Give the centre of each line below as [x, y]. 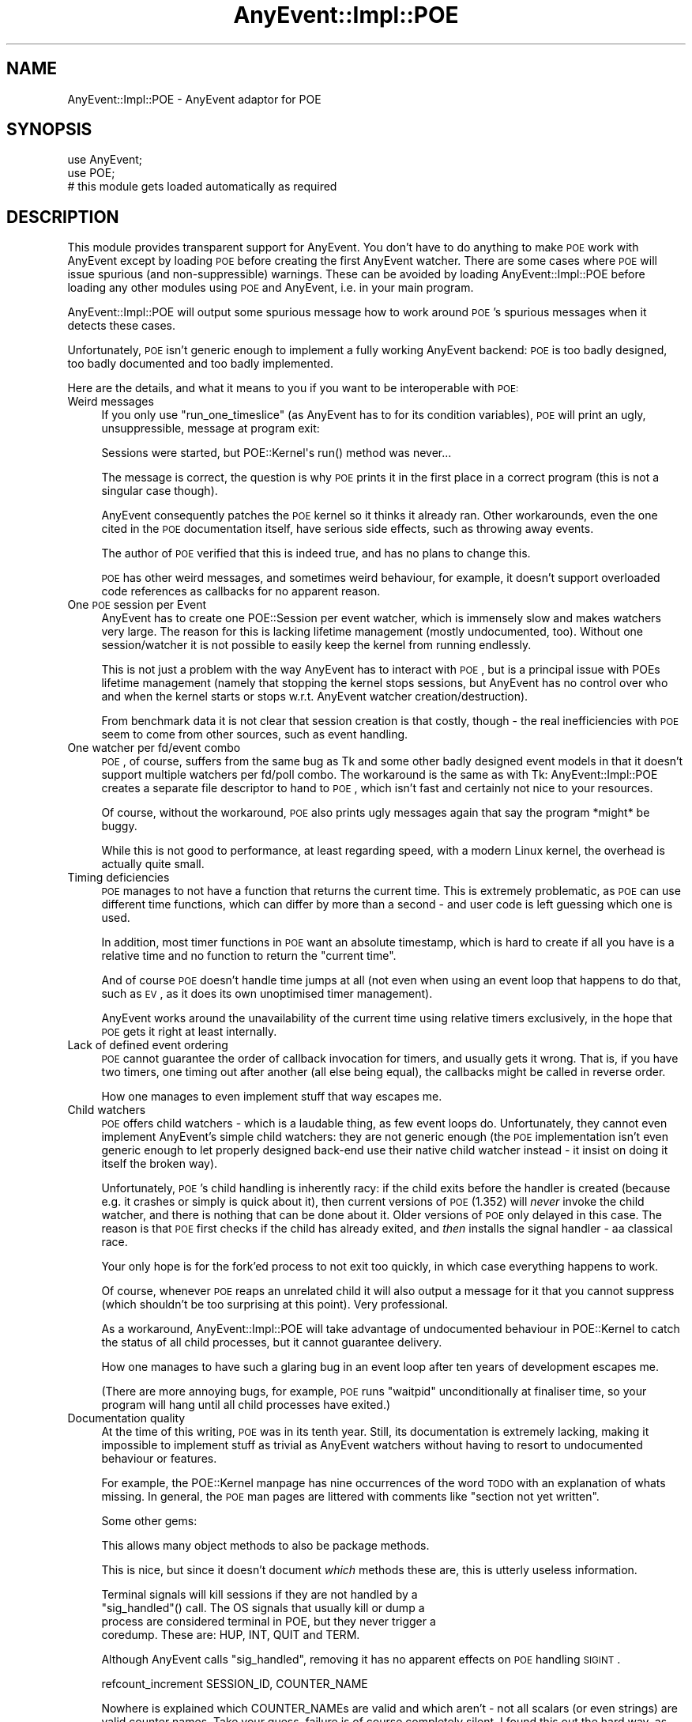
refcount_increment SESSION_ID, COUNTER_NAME [235, 1684]
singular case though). [160, 491]
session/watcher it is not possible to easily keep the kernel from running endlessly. [316, 645]
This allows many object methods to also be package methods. [265, 1546]
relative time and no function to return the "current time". [249, 956]
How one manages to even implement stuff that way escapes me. [272, 1097]
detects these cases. [121, 326]
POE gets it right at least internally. [189, 1032]
